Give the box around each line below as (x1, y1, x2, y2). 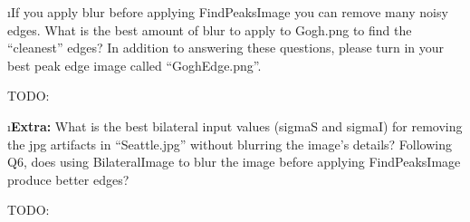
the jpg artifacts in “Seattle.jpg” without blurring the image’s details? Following (7, 134, 452, 153)
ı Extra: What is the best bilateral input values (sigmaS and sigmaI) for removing (7, 116, 463, 135)
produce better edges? (7, 169, 129, 188)
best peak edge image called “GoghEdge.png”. (7, 55, 262, 74)
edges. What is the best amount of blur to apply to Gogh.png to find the (7, 20, 412, 39)
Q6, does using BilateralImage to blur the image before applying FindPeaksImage (7, 152, 461, 171)
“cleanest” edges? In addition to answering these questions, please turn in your (7, 38, 445, 57)
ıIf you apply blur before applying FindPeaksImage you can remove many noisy (7, 3, 448, 21)
